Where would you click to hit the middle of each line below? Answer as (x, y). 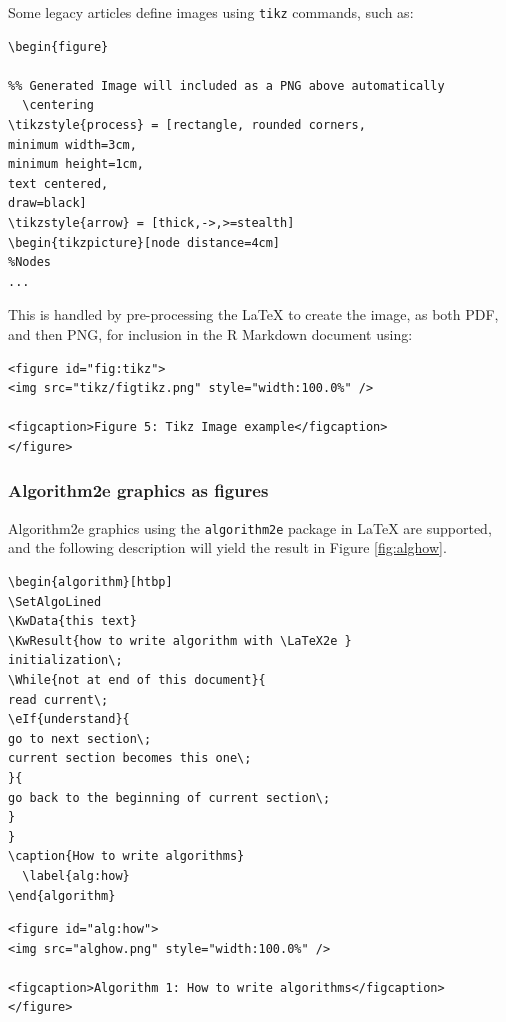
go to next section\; (80, 738)
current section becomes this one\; (130, 758)
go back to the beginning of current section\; (169, 797)
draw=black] (47, 203)
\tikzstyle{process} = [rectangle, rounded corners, (187, 125)
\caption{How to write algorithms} (126, 856)
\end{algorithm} (62, 895)
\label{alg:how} (76, 875)
